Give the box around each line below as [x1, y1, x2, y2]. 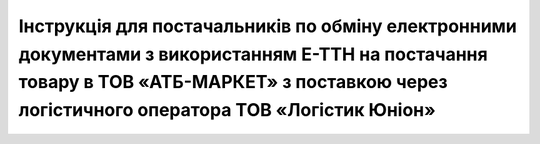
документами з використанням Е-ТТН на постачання [18, 43, 489, 65]
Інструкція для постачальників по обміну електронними [18, 15, 517, 37]
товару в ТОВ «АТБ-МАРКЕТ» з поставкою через [18, 71, 449, 94]
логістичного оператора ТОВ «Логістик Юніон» [18, 99, 436, 122]
